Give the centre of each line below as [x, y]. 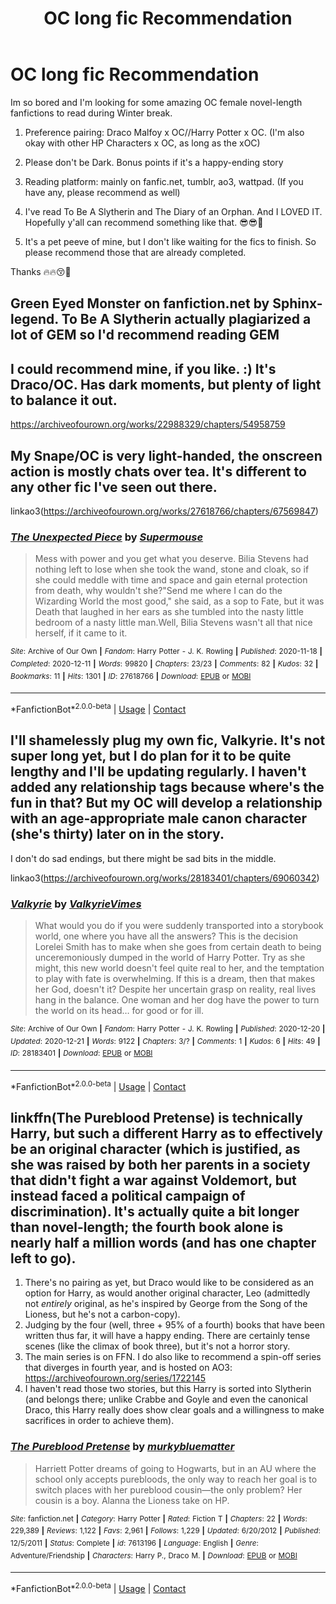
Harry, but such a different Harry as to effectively [166, 1133]
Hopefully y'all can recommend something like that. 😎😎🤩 [144, 222]
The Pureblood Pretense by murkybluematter [122, 1447]
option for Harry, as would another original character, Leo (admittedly [167, 1293]
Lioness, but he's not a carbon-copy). [102, 1314]
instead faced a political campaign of [128, 1196]
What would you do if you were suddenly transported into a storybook [179, 925]
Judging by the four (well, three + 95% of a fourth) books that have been [174, 1325]
